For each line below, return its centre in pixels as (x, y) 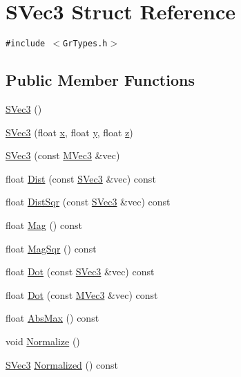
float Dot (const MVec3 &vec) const (82, 294)
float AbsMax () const (52, 318)
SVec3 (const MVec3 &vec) (63, 155)
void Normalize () (43, 341)
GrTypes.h (85, 44)
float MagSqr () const (51, 248)
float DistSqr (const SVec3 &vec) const (88, 202)
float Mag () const (44, 224)
